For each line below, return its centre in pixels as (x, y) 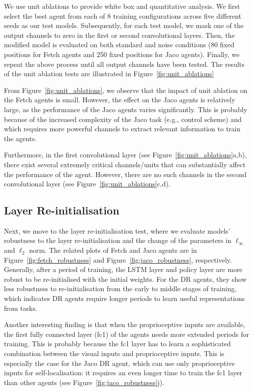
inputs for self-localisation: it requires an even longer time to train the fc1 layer (123, 373)
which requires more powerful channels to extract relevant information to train (122, 129)
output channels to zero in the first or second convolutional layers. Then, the (119, 35)
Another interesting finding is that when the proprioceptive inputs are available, (125, 324)
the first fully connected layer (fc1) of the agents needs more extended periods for (127, 334)
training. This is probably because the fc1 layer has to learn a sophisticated (117, 344)
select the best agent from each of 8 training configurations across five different (123, 15)
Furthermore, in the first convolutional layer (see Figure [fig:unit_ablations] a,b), (126, 155)
